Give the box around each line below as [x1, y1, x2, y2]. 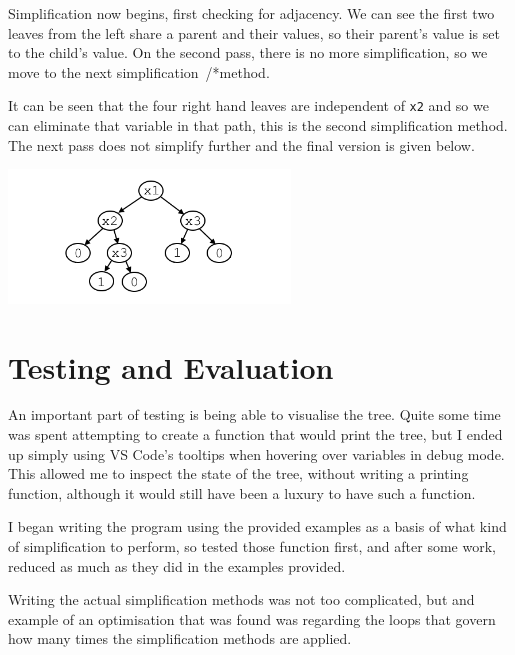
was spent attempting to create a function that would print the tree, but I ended [8, 424, 503, 445]
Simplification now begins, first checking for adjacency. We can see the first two [8, 3, 495, 23]
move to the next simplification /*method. [8, 61, 270, 82]
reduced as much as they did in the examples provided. [8, 555, 346, 576]
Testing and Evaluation [8, 346, 334, 387]
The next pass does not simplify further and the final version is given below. [8, 134, 475, 155]
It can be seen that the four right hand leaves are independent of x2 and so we [8, 95, 489, 116]
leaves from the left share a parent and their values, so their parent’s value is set [8, 22, 500, 43]
